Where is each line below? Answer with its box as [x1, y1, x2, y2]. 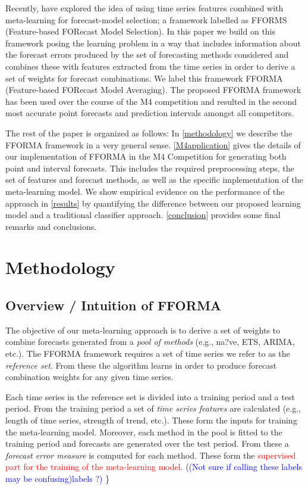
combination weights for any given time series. [5, 370, 174, 383]
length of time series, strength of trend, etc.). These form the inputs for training [5, 414, 297, 426]
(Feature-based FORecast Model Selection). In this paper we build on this [5, 25, 276, 38]
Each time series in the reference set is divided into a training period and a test [5, 390, 295, 403]
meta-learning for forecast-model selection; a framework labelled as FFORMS [5, 13, 287, 26]
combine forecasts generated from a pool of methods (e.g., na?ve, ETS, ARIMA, [5, 335, 295, 348]
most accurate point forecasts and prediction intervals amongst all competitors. [5, 107, 294, 119]
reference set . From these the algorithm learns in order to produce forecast [5, 359, 277, 371]
